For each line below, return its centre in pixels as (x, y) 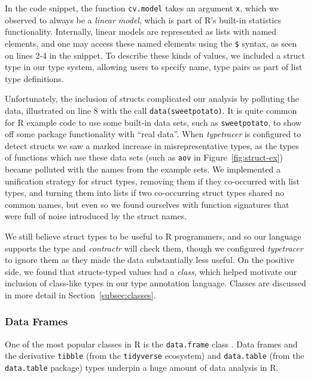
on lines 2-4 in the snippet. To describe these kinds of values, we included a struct (155, 55)
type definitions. (34, 78)
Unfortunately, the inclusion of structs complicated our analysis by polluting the (152, 99)
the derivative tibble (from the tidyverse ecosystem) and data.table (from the (155, 356)
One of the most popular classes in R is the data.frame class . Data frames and (151, 344)
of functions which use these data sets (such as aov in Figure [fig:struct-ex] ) (144, 157)
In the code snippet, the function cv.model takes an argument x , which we (142, 8)
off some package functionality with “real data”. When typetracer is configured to (153, 134)
